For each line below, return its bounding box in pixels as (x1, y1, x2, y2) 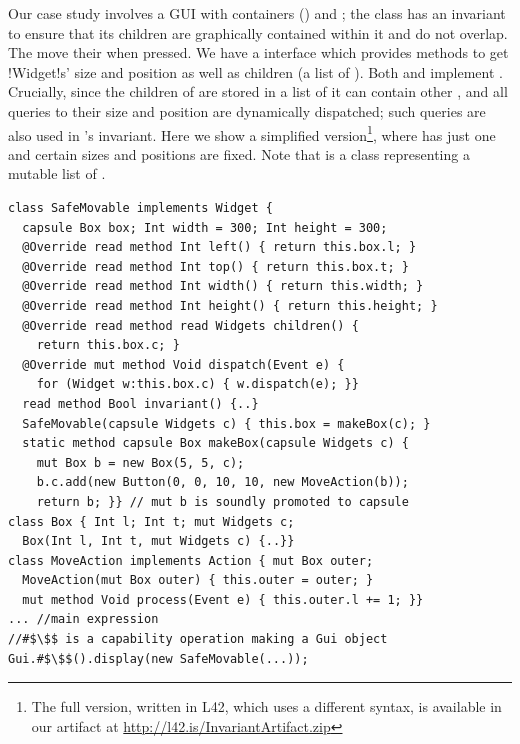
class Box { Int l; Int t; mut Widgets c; (8, 514, 295, 529)
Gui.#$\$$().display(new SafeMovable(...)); (8, 651, 309, 666)
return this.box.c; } (36, 338, 180, 353)
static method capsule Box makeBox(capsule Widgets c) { (22, 436, 409, 451)
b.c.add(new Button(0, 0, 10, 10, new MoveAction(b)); (36, 475, 409, 490)
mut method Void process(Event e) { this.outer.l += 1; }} (22, 592, 424, 607)
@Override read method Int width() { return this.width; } (22, 279, 424, 294)
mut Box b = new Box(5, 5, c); (36, 455, 245, 470)
